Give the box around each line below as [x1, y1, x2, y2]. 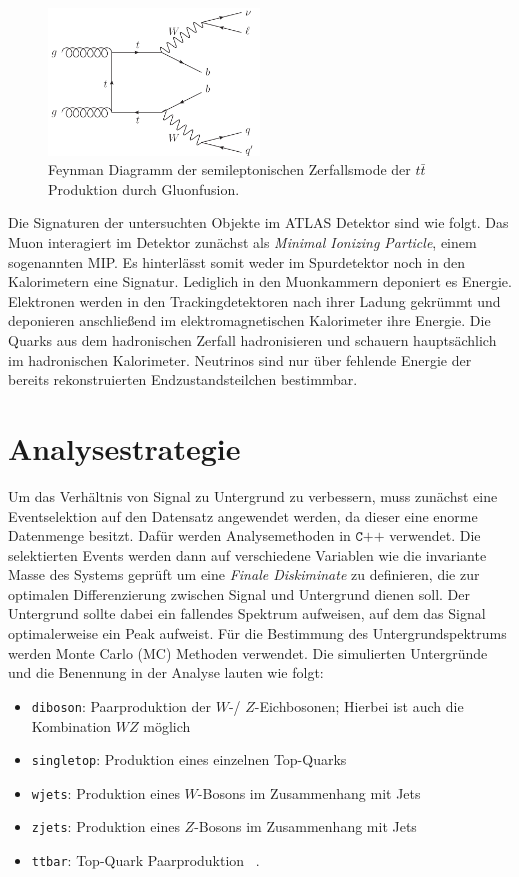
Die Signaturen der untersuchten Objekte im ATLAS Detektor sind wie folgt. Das [8, 212, 509, 233]
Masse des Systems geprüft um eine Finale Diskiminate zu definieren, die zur [8, 564, 480, 585]
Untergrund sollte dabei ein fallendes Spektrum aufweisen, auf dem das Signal [8, 603, 486, 624]
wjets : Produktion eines [31, 782, 180, 803]
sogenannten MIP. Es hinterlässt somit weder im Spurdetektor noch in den [8, 251, 466, 272]
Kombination [31, 715, 112, 736]
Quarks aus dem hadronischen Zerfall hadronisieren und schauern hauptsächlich [8, 330, 497, 351]
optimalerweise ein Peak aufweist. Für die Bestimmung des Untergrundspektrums [8, 623, 507, 644]
